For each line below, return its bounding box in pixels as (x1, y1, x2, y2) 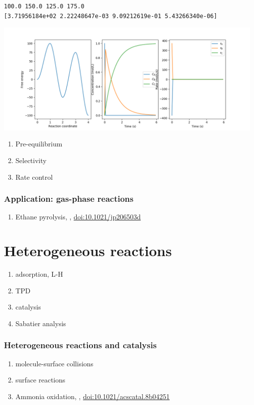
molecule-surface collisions (15, 358, 94, 368)
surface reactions (15, 375, 65, 385)
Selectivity (15, 155, 47, 166)
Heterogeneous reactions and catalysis (4, 339, 157, 351)
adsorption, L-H (15, 269, 63, 279)
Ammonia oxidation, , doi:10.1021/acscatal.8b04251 (15, 391, 170, 401)
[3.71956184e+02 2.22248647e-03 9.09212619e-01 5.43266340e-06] (4, 12, 217, 20)
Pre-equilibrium (15, 139, 63, 149)
